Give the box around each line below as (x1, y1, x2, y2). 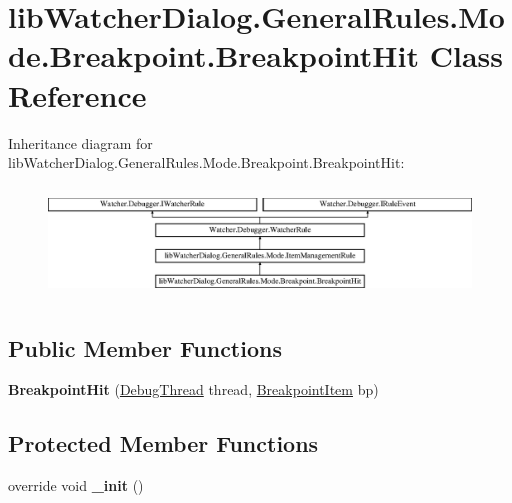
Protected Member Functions (8, 428, 319, 459)
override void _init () (8, 475, 144, 496)
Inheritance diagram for (8, 132, 153, 153)
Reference (8, 74, 147, 115)
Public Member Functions (8, 332, 282, 363)
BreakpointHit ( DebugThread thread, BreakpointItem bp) (8, 379, 379, 400)
